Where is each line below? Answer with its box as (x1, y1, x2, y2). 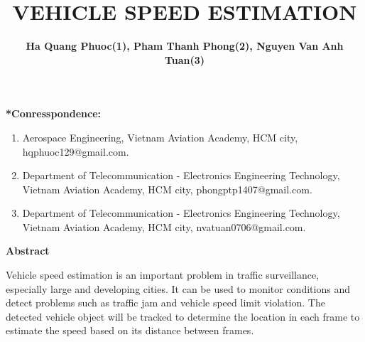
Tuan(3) (164, 52, 205, 67)
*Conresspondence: (6, 106, 102, 121)
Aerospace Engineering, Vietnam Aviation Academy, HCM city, (22, 129, 298, 144)
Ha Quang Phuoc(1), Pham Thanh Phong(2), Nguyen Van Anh (26, 38, 344, 53)
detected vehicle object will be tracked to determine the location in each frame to (6, 309, 360, 324)
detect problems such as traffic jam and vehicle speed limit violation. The (6, 295, 325, 310)
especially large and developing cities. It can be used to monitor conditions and (6, 281, 350, 296)
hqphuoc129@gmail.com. (22, 144, 129, 159)
